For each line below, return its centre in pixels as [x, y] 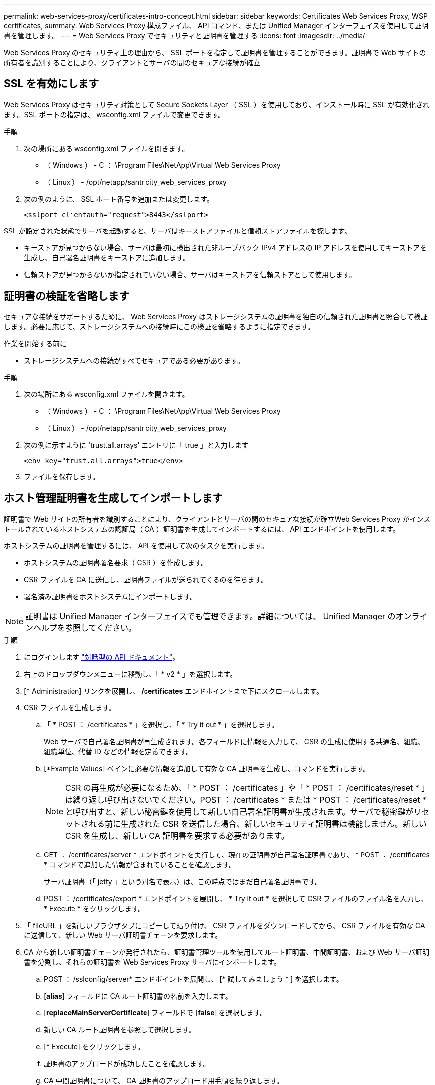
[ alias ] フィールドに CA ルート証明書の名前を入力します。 [138, 996]
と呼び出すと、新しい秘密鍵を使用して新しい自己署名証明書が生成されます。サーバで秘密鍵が [239, 812]
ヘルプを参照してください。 [85, 628]
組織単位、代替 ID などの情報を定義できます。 [118, 751]
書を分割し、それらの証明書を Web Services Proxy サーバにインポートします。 [152, 962]
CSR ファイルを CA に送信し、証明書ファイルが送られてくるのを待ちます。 [146, 579]
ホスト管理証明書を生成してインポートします [113, 498]
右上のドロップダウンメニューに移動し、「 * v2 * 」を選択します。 [131, 674]
